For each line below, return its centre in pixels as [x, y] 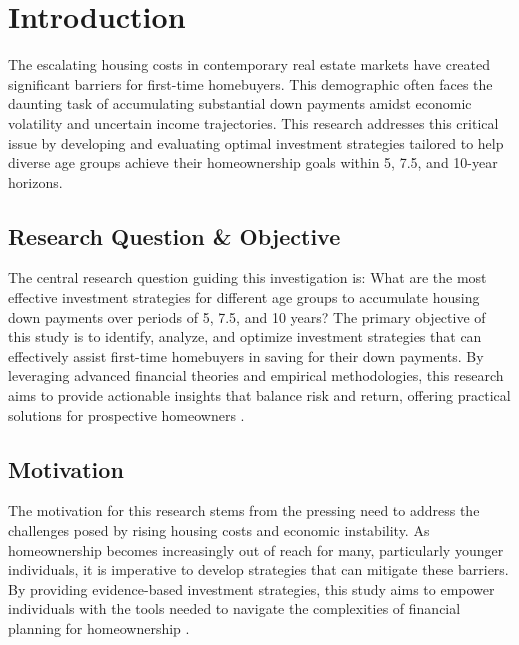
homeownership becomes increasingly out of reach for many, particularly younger [256, 549]
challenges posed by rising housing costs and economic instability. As [219, 530]
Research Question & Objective [174, 235]
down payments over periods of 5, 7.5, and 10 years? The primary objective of [247, 316]
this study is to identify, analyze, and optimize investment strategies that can [245, 336]
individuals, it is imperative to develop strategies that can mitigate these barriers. [258, 569]
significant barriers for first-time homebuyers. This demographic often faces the [250, 83]
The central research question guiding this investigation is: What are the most [247, 277]
